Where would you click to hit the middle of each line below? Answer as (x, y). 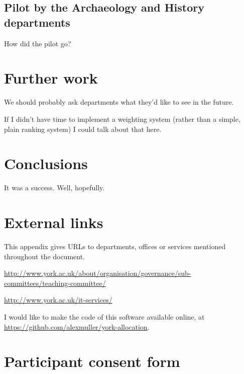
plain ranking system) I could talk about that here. (83, 129)
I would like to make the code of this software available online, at (104, 316)
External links (54, 222)
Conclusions (46, 163)
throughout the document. (45, 256)
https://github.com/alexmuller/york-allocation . (77, 326)
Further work (51, 78)
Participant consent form (92, 361)
